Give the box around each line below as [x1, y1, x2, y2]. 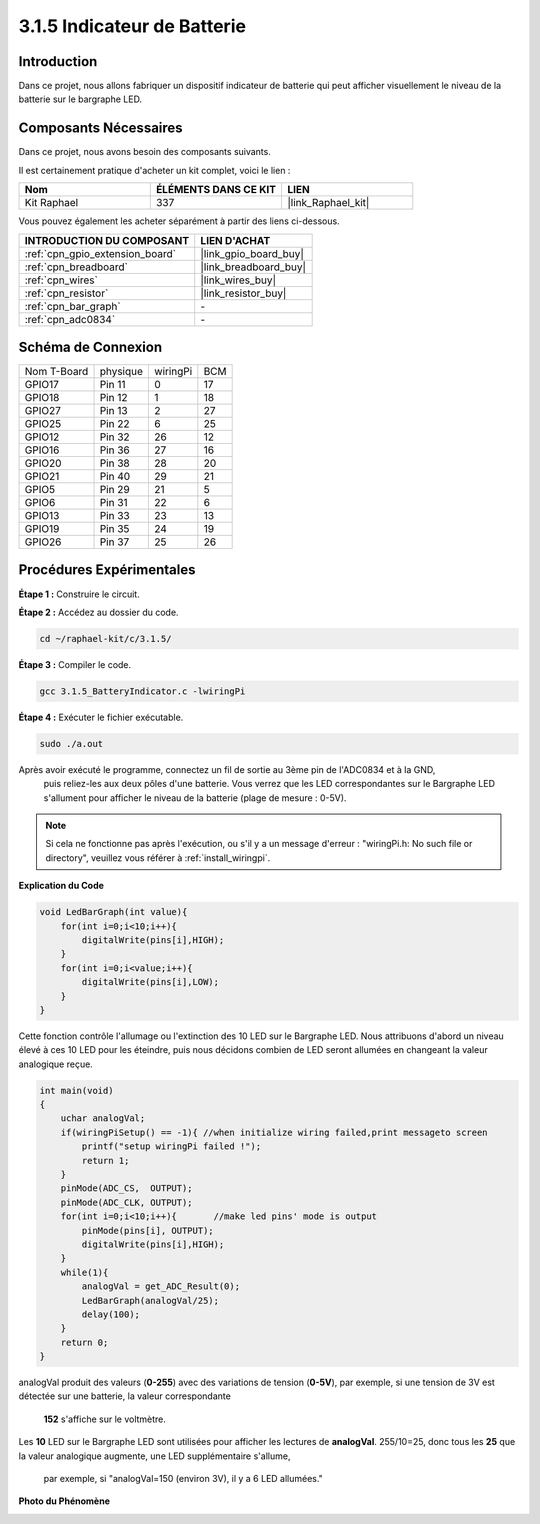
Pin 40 [99, 470, 131, 484]
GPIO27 [24, 404, 62, 418]
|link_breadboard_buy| [200, 260, 307, 274]
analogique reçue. [18, 1058, 94, 1070]
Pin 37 [99, 535, 130, 549]
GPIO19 [24, 522, 60, 536]
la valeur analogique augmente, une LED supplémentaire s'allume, [18, 1450, 291, 1462]
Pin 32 [99, 430, 130, 444]
